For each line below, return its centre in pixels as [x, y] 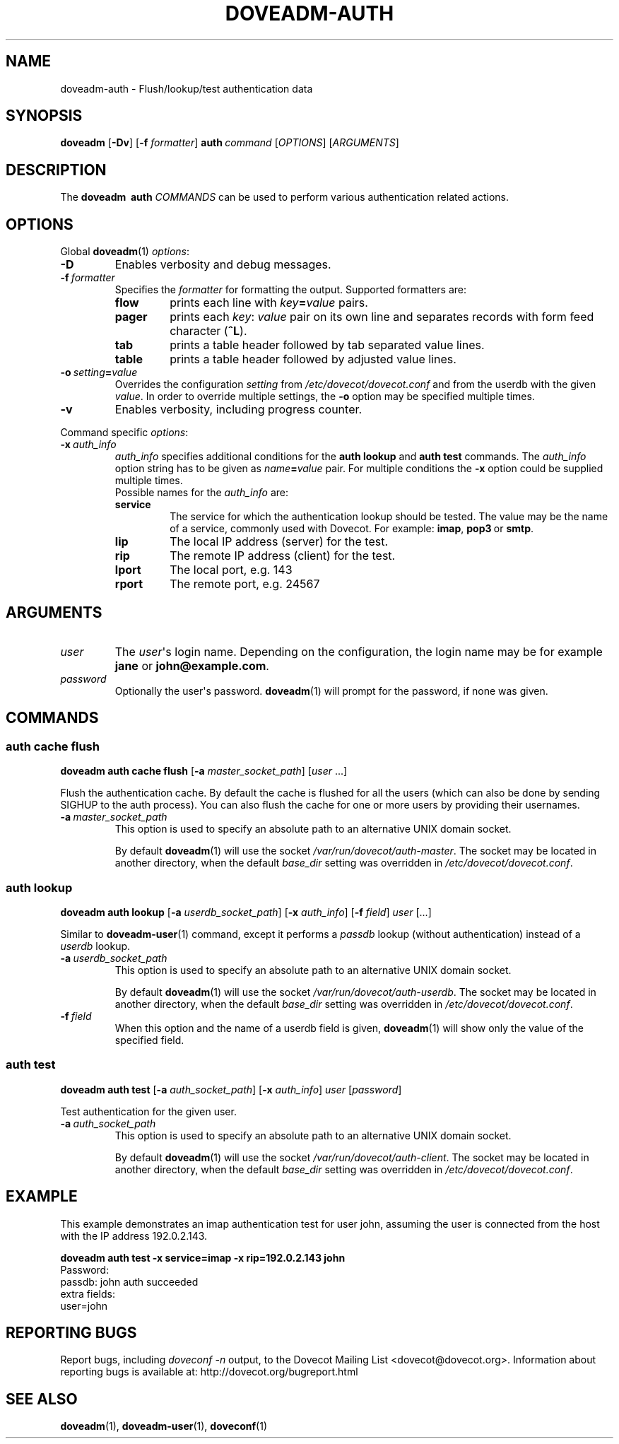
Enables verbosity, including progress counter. [238, 410]
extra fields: [88, 1293]
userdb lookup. [95, 946]
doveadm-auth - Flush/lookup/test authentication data [187, 88]
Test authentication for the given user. [148, 1111]
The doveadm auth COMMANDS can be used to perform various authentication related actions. [285, 197]
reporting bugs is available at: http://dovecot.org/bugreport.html [209, 1372]
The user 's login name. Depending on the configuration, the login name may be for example [359, 651]
